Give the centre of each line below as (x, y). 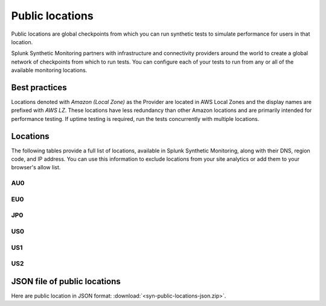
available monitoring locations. (49, 70)
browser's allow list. (36, 168)
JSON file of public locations (66, 281)
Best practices (39, 87)
